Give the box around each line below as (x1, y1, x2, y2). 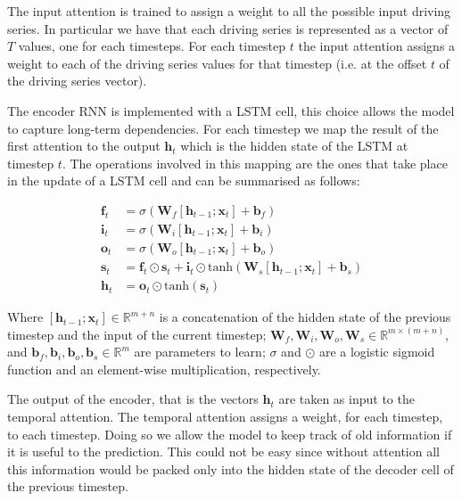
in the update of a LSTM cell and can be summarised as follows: (7, 171, 360, 190)
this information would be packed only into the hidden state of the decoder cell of (7, 459, 454, 478)
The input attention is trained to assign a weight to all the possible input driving (7, 2, 451, 20)
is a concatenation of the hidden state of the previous (159, 308, 451, 326)
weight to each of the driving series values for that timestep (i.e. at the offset (7, 53, 427, 72)
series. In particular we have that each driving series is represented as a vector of (7, 19, 449, 37)
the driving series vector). (7, 71, 147, 90)
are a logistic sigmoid (318, 342, 435, 361)
